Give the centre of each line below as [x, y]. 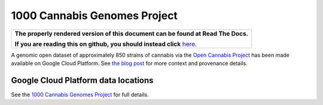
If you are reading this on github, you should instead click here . [106, 44]
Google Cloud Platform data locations [82, 80]
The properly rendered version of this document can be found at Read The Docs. [131, 33]
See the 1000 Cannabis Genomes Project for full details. [80, 94]
